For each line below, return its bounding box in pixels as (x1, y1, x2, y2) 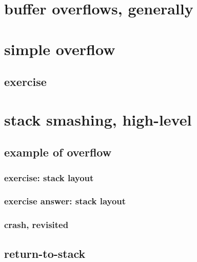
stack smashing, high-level (4, 109, 192, 130)
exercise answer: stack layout (4, 195, 126, 207)
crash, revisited (4, 218, 69, 231)
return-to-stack (4, 245, 86, 261)
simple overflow (4, 38, 115, 59)
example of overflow (4, 144, 112, 160)
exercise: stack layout (4, 171, 94, 184)
